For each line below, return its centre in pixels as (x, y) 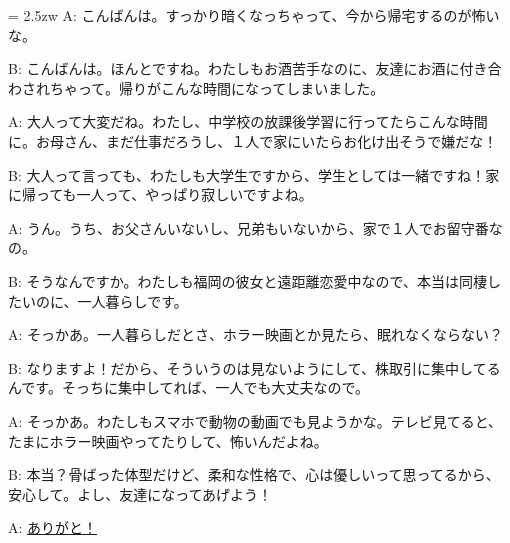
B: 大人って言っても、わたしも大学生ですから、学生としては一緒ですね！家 (254, 174)
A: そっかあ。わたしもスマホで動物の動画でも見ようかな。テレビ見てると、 (255, 420)
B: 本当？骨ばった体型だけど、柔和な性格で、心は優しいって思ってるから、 (254, 474)
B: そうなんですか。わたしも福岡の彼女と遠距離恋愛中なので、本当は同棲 (247, 280)
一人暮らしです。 (132, 300)
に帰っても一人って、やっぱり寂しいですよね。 (160, 194)
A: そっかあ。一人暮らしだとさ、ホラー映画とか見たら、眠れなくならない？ (256, 334)
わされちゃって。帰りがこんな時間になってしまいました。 (196, 87)
